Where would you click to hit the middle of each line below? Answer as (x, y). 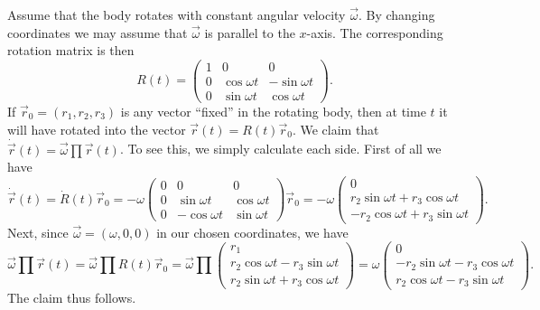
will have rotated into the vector (97, 129)
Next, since (38, 232)
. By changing (396, 14)
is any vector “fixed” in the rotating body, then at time (273, 111)
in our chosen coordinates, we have (252, 232)
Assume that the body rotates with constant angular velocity (177, 14)
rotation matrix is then (71, 50)
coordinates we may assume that (98, 32)
